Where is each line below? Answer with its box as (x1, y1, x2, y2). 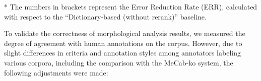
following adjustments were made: (4, 67, 108, 77)
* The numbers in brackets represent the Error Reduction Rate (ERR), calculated (4, 1, 257, 11)
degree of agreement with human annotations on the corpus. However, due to (4, 37, 242, 48)
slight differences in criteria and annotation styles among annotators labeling (4, 47, 241, 58)
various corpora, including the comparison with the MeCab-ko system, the (4, 57, 233, 67)
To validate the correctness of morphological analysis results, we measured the (4, 28, 245, 38)
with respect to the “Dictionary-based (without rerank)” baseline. (4, 11, 207, 21)
